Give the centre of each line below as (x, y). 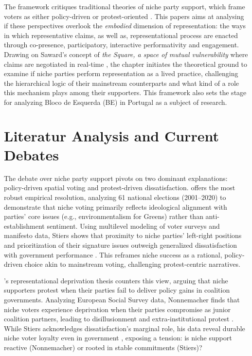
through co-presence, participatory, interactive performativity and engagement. (121, 45)
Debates (31, 154)
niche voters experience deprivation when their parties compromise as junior (117, 309)
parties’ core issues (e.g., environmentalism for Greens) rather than (104, 216)
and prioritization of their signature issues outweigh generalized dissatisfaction (121, 245)
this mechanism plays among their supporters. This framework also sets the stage (125, 92)
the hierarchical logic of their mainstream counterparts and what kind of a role (122, 83)
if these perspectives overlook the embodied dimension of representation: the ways (125, 26)
